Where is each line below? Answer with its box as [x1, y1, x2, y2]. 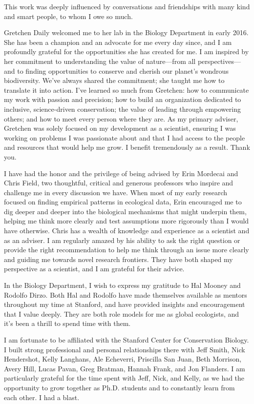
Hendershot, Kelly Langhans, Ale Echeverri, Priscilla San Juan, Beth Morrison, [4, 354, 242, 364]
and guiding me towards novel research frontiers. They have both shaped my [4, 254, 233, 264]
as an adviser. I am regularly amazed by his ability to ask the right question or [4, 235, 240, 245]
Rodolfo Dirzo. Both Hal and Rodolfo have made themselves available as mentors [4, 289, 247, 300]
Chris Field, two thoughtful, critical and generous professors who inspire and [4, 178, 233, 188]
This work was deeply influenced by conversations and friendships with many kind [4, 1, 250, 11]
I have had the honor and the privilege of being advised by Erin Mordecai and [4, 168, 238, 178]
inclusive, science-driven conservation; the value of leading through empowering [4, 103, 241, 114]
